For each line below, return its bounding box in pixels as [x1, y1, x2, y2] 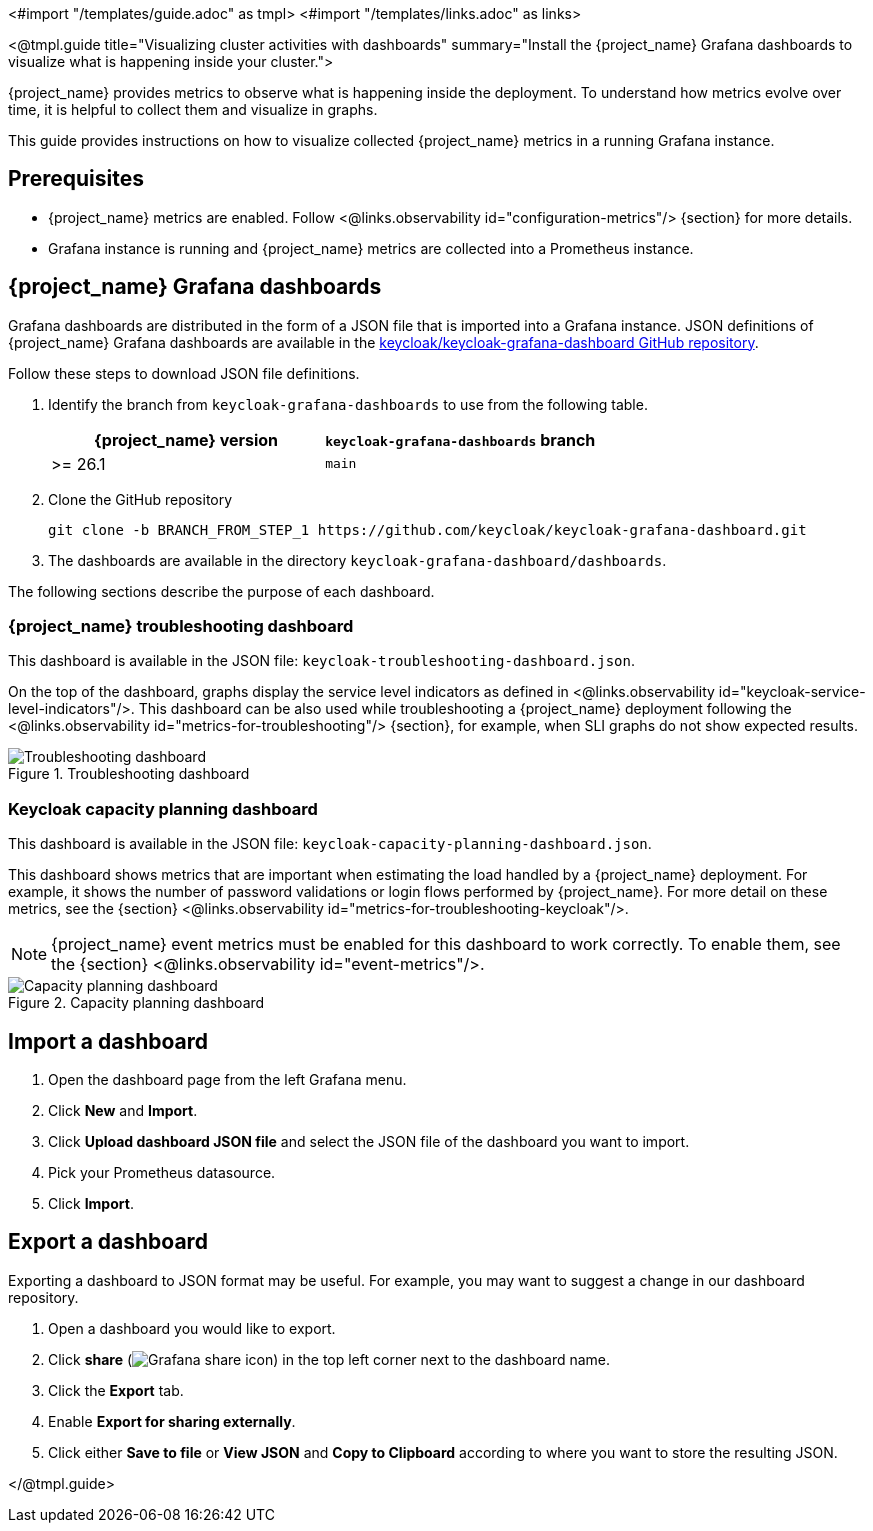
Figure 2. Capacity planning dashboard [8, 994, 265, 1012]
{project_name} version [94, 429, 279, 450]
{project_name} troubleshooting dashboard [8, 616, 354, 637]
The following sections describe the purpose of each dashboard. [8, 582, 435, 600]
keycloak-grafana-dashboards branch [325, 429, 596, 450]
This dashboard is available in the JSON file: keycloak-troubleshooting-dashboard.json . [8, 652, 635, 670]
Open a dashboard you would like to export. [48, 1319, 336, 1337]
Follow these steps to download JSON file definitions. [8, 364, 360, 382]
